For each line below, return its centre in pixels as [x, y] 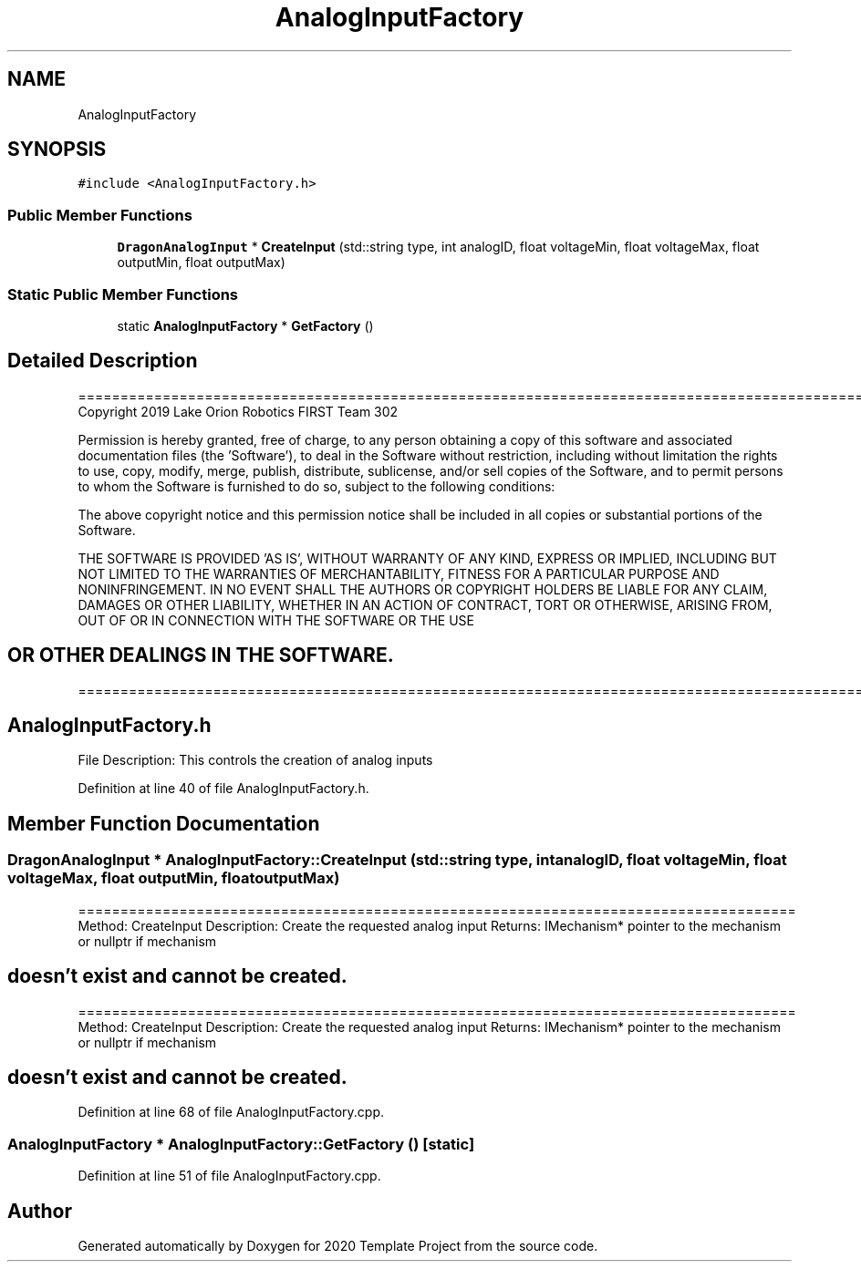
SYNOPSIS [57, 150]
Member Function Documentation [164, 823]
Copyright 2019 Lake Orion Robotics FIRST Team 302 [238, 411]
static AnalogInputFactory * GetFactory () [245, 325]
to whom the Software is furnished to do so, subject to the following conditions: [316, 486]
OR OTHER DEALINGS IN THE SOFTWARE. [201, 655]
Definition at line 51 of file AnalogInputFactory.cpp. [229, 1176]
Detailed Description [103, 361]
